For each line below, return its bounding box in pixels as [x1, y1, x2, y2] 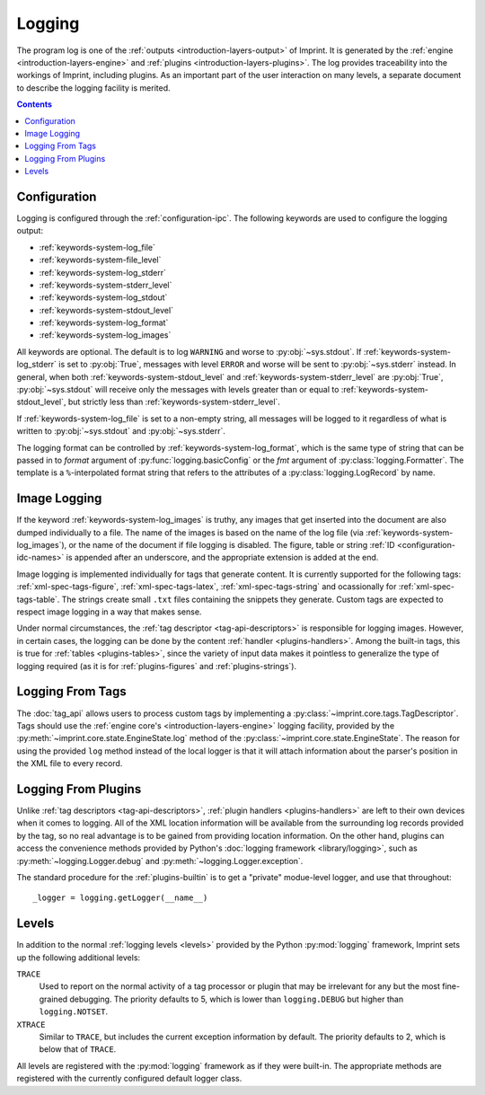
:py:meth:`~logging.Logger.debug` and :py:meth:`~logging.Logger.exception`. [16, 855, 304, 866]
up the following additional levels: [16, 952, 141, 963]
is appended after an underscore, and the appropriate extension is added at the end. [66, 552, 379, 563]
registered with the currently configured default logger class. [16, 1073, 242, 1084]
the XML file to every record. [16, 758, 123, 769]
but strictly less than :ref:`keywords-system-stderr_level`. [67, 396, 280, 408]
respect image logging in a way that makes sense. [16, 606, 202, 617]
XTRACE [16, 1020, 46, 1029]
